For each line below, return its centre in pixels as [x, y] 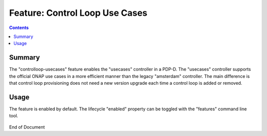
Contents [19, 28]
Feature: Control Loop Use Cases [78, 13]
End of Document [27, 127]
